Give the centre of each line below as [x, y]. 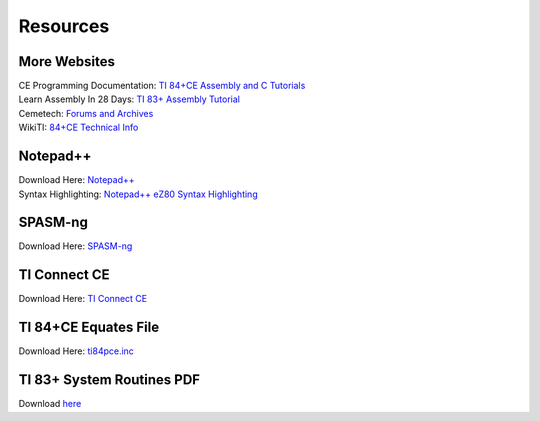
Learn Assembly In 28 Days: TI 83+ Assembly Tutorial [129, 99]
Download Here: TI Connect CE [83, 299]
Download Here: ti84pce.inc [76, 351]
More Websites [66, 61]
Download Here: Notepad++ [76, 180]
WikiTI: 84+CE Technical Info [78, 127]
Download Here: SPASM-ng [75, 246]
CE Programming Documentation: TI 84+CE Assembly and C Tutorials [162, 86]
